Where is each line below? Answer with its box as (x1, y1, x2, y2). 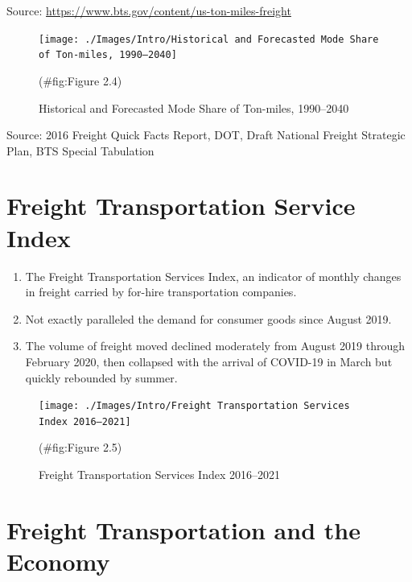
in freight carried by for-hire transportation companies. (25, 283, 297, 300)
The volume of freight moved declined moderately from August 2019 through (25, 337, 405, 354)
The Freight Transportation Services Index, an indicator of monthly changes (25, 267, 402, 284)
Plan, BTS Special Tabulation (6, 142, 154, 159)
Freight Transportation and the (6, 513, 360, 546)
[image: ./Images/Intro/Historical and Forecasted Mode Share (39, 33, 379, 45)
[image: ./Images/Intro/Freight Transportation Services (39, 400, 350, 412)
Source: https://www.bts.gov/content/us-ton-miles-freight (6, 2, 291, 19)
